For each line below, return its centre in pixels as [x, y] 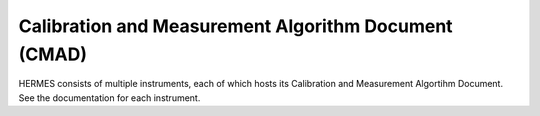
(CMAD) [53, 54]
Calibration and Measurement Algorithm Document [236, 26]
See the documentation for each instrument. [109, 97]
